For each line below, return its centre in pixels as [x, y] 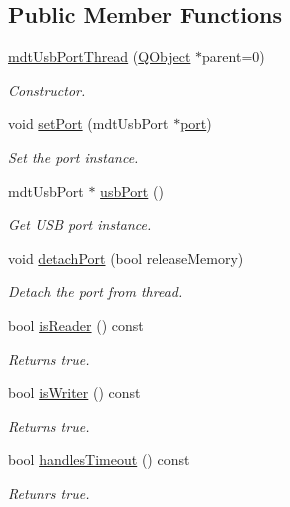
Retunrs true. [49, 492]
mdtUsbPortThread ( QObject [99, 56]
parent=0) [233, 56]
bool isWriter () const [74, 392]
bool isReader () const [76, 324]
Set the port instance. [73, 156]
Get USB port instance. [80, 224]
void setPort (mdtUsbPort [88, 123]
